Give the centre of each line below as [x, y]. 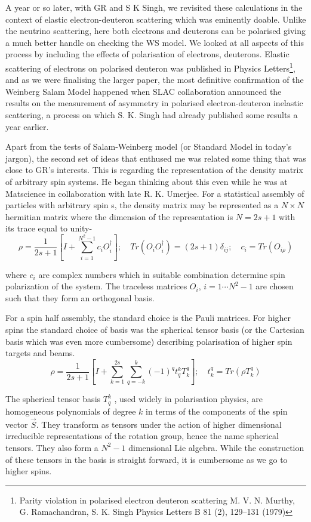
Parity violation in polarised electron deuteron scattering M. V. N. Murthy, [157, 500]
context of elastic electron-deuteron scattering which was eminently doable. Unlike [156, 19]
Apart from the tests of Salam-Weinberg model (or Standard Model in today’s [149, 146]
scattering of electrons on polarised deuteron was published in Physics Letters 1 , [150, 67]
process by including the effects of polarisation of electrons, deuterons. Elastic [147, 54]
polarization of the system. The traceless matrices [96, 286]
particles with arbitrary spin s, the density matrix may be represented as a [142, 205]
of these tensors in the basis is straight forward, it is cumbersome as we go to [147, 459]
